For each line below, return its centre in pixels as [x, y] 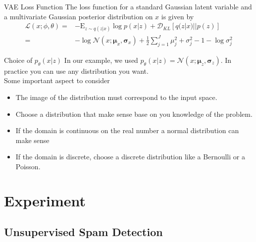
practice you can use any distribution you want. [76, 71]
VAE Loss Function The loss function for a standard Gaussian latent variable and [128, 6]
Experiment [45, 200]
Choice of [18, 60]
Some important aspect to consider [57, 80]
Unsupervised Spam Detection [83, 232]
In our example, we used [101, 60]
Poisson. [28, 166]
